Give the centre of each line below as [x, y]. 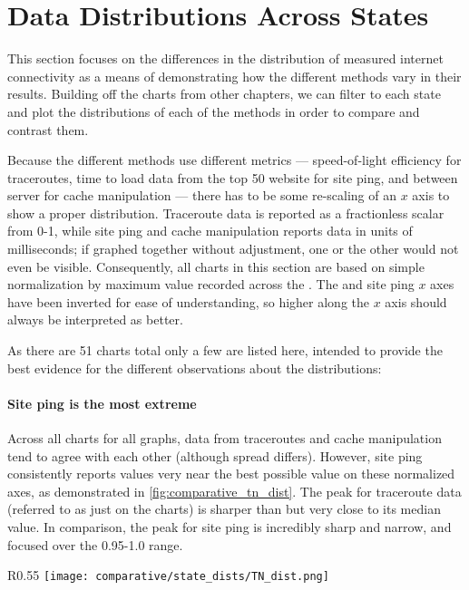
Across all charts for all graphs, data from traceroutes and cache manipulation [225, 438]
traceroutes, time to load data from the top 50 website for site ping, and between [233, 177]
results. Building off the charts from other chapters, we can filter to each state [224, 94]
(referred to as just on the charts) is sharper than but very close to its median [224, 509]
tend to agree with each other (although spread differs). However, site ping [215, 455]
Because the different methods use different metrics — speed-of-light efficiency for [234, 160]
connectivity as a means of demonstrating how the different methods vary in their [234, 76]
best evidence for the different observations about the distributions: [195, 368]
